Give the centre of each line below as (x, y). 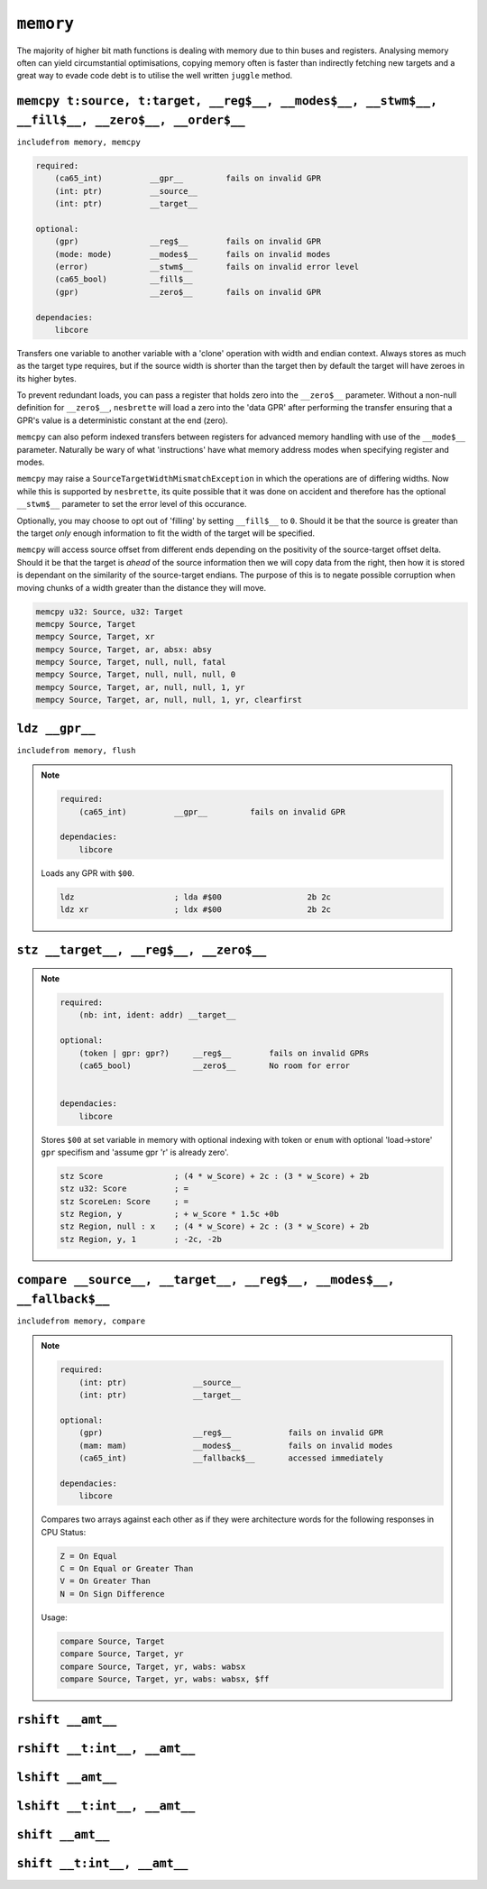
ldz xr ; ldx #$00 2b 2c (196, 910)
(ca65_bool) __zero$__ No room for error (215, 1065)
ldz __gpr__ (56, 728)
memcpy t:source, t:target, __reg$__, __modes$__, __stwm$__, (227, 101)
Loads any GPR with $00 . (88, 873)
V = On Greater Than (105, 1581)
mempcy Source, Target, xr (95, 637)
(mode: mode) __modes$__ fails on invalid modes (193, 254)
